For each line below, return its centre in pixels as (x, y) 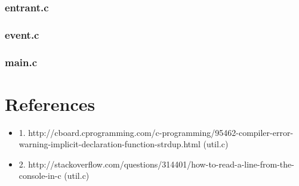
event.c (22, 34)
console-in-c (40, 176)
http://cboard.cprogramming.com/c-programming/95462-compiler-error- (161, 132)
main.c (21, 62)
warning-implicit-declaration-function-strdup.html (110, 144)
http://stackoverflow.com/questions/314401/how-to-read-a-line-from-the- (161, 164)
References (50, 103)
